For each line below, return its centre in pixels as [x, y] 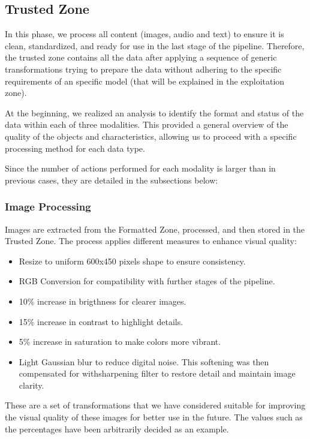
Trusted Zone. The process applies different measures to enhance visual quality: [151, 241]
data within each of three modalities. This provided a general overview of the [147, 124]
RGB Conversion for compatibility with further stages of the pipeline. [147, 281]
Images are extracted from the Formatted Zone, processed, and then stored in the [155, 229]
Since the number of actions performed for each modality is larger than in [140, 168]
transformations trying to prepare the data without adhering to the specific [143, 69]
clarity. [31, 385]
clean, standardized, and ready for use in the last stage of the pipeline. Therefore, [155, 45]
